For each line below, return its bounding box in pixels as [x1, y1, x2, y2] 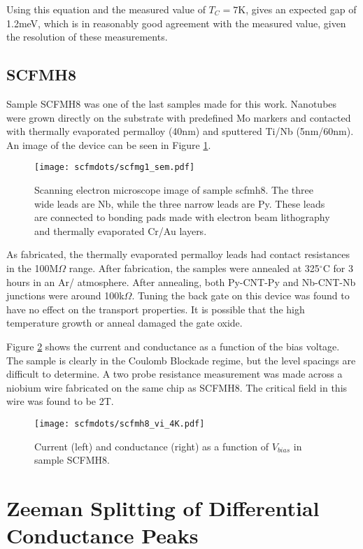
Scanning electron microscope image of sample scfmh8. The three [34, 183, 313, 197]
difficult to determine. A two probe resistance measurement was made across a [6, 366, 343, 381]
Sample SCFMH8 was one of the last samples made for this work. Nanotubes [6, 96, 337, 110]
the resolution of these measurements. [6, 29, 168, 44]
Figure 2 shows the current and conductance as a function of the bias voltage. [6, 338, 340, 353]
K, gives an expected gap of [238, 2, 357, 16]
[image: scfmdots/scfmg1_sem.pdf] [34, 162, 195, 173]
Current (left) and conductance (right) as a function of [34, 439, 269, 453]
